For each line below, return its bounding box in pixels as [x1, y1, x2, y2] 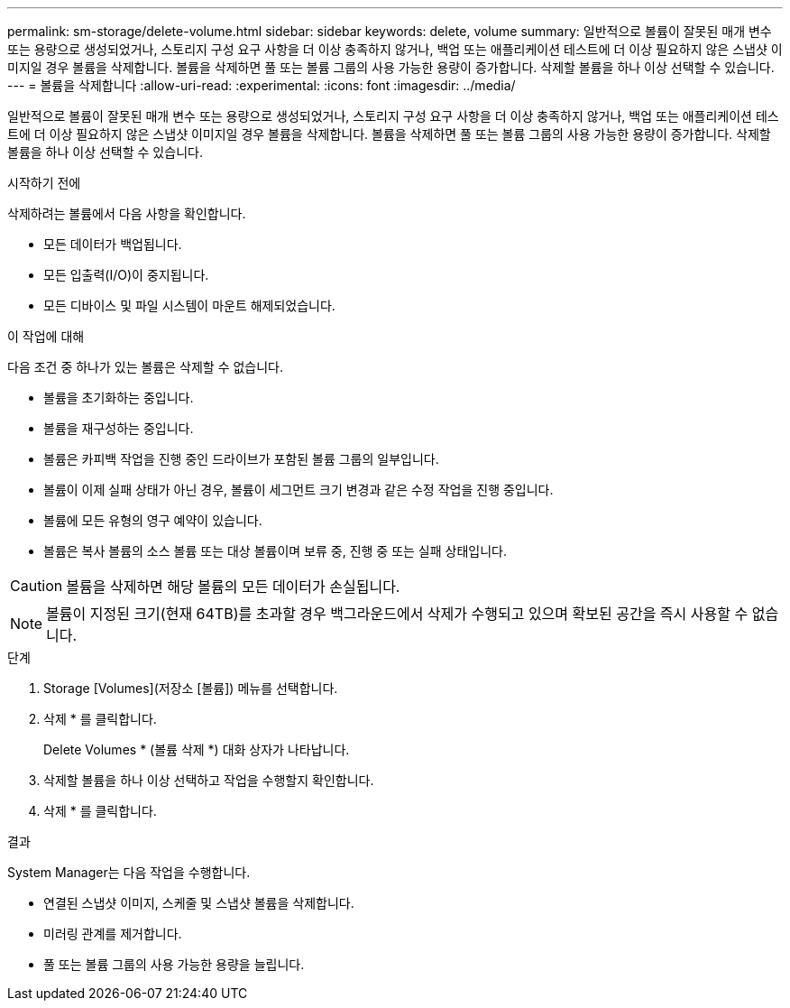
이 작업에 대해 [7, 328, 85, 344]
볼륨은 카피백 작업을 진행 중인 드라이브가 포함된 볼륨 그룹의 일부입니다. [43, 451, 439, 467]
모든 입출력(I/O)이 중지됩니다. [43, 267, 209, 282]
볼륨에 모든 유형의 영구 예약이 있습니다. [43, 513, 262, 528]
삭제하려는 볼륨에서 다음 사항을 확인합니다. [7, 206, 246, 221]
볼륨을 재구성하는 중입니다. [43, 421, 194, 436]
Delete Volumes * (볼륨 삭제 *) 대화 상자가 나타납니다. [43, 742, 350, 757]
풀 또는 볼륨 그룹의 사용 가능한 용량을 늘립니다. [43, 957, 305, 972]
